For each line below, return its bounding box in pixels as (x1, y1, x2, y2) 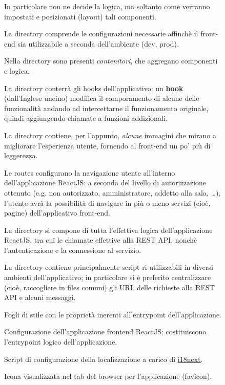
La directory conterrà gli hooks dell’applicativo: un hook (4, 82, 183, 93)
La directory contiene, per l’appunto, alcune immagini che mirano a (4, 130, 216, 140)
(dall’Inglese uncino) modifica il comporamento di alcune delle (4, 93, 199, 103)
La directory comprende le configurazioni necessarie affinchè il (4, 28, 198, 39)
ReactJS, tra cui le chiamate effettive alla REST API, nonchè (4, 234, 197, 245)
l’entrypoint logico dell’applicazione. (4, 336, 117, 347)
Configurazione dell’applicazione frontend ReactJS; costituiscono (4, 326, 207, 337)
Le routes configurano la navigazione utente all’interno (4, 167, 175, 178)
